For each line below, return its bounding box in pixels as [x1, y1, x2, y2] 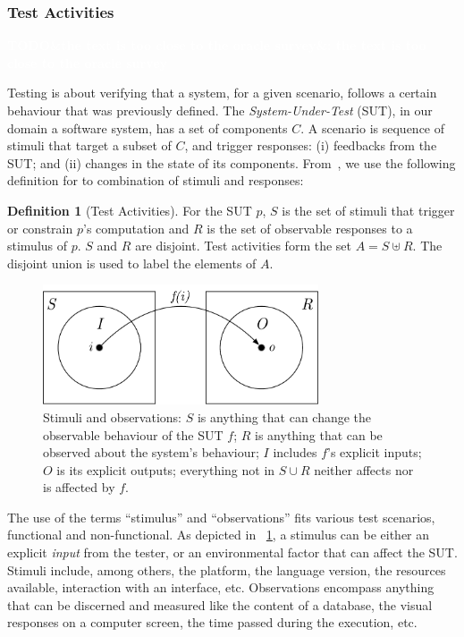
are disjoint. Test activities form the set [135, 236, 351, 255]
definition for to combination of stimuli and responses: [7, 171, 304, 190]
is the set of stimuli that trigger [282, 200, 455, 219]
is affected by [43, 478, 115, 497]
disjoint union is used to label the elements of [7, 253, 257, 272]
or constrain [7, 218, 73, 237]
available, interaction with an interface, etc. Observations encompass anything [7, 578, 434, 597]
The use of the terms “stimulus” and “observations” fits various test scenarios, [7, 507, 435, 526]
